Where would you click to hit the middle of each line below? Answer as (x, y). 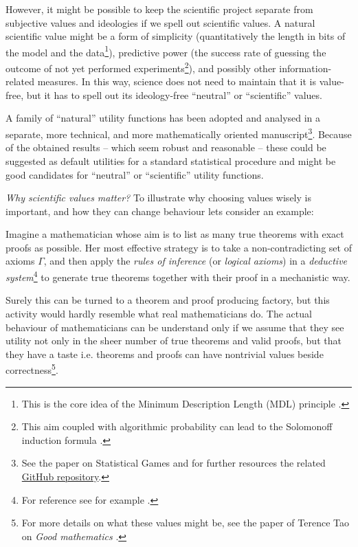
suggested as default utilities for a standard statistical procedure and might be (171, 160)
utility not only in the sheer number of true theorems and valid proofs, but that (174, 341)
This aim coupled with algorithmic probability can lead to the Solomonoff (177, 426)
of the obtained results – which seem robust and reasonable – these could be (166, 147)
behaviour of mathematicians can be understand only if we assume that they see (175, 327)
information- (305, 68)
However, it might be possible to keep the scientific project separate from (159, 9)
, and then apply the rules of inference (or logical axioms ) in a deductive (195, 261)
